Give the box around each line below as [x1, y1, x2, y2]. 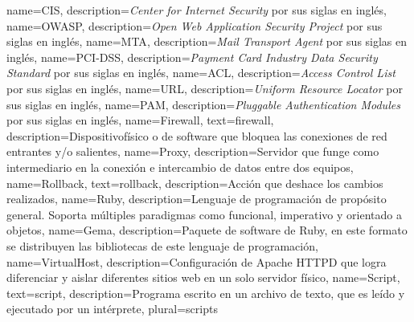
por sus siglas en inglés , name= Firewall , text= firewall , [6, 112, 274, 128]
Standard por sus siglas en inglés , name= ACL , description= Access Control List [6, 64, 396, 81]
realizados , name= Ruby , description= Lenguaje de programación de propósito [6, 190, 387, 207]
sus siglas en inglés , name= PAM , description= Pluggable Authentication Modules [6, 96, 400, 112]
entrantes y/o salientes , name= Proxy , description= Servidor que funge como [6, 143, 379, 160]
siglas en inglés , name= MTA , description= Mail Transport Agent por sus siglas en [6, 33, 408, 50]
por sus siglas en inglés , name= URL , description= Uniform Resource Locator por [6, 79, 403, 96]
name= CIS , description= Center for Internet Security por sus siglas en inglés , [6, 2, 387, 18]
